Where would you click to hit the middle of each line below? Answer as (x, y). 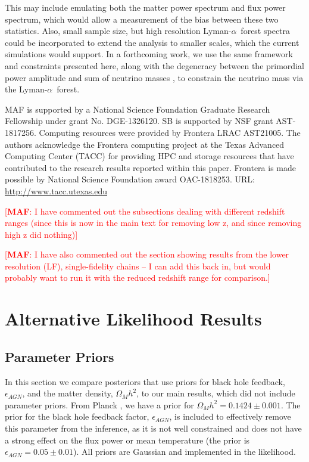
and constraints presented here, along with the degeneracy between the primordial (154, 65)
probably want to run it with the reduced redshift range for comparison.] (138, 277)
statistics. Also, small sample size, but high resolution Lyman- (118, 31)
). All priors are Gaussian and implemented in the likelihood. (185, 452)
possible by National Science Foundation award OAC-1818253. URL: (130, 179)
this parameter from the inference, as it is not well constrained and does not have (153, 428)
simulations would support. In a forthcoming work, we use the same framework (149, 54)
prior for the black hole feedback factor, (77, 416)
